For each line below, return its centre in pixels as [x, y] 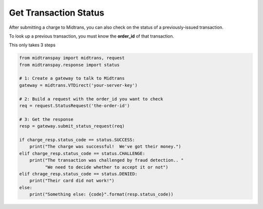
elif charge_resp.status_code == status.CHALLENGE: [82, 153]
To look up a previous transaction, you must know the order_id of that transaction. [92, 36]
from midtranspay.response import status [69, 65]
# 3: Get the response [46, 119]
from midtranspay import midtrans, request [72, 58]
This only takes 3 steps [32, 45]
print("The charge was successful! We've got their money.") [105, 147]
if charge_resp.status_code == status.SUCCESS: [77, 140]
